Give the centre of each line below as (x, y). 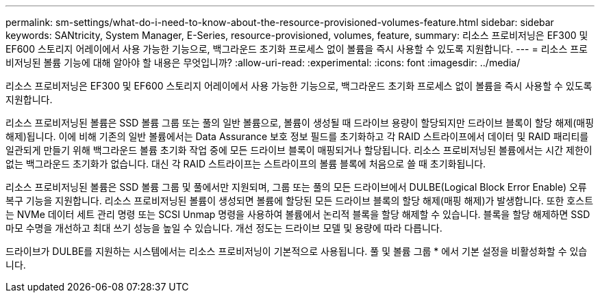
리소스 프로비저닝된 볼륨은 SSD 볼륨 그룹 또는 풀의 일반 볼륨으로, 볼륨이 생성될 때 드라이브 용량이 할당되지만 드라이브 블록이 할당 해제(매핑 (300, 123)
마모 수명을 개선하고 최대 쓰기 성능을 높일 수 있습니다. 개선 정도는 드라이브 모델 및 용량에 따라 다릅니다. (224, 228)
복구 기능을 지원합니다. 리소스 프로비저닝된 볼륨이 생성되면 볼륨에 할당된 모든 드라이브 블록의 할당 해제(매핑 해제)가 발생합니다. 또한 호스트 (300, 201)
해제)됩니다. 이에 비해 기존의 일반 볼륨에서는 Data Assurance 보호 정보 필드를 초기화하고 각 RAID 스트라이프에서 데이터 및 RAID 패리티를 (297, 136)
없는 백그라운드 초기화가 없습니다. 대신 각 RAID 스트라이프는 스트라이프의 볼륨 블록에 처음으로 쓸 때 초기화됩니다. (246, 164)
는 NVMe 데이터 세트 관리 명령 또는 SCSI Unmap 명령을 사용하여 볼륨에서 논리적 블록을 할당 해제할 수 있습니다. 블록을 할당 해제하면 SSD (298, 214)
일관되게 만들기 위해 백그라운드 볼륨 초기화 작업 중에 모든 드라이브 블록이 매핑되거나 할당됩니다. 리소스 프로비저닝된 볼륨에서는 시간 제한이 (299, 150)
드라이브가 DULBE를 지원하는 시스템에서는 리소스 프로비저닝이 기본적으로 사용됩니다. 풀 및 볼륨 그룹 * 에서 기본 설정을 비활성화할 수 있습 (297, 251)
